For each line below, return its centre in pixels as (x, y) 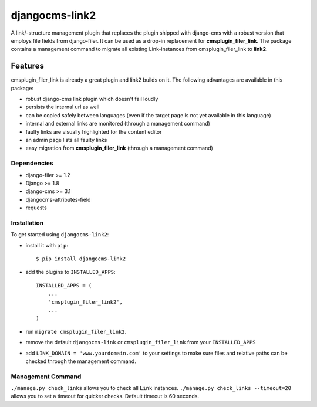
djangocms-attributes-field (58, 199)
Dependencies (32, 163)
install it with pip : (47, 245)
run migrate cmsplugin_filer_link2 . (76, 331)
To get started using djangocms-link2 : (60, 235)
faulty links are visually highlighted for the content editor (94, 131)
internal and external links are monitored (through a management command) (118, 124)
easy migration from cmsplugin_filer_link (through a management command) (119, 148)
